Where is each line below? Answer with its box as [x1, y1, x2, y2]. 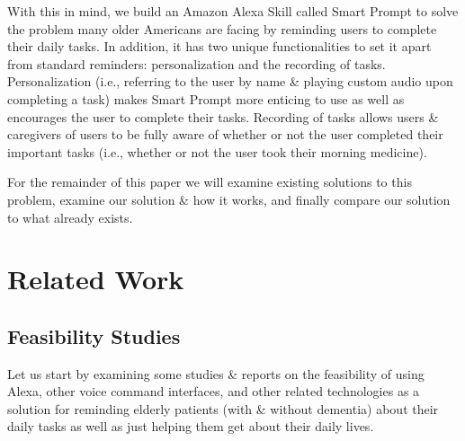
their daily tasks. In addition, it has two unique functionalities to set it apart [7, 37, 432, 56]
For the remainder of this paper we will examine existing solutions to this [7, 172, 412, 191]
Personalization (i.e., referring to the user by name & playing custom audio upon [7, 72, 453, 91]
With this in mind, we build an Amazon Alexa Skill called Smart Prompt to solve [7, 2, 459, 20]
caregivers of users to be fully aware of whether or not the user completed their [7, 125, 443, 144]
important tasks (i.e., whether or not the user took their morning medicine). [7, 142, 427, 161]
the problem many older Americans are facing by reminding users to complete [7, 19, 437, 38]
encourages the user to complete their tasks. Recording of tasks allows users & [7, 107, 439, 126]
